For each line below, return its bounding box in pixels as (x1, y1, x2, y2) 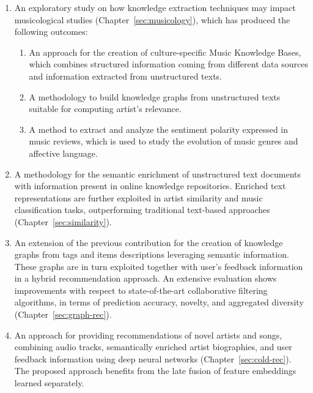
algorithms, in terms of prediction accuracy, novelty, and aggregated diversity (14, 296, 304, 309)
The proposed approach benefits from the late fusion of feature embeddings (14, 364, 296, 377)
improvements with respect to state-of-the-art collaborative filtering (14, 283, 268, 296)
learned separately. (14, 376, 84, 389)
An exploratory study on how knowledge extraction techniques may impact (14, 1, 296, 13)
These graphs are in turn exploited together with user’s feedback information (14, 260, 303, 272)
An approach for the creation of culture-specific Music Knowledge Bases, (29, 45, 301, 58)
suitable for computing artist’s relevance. (29, 102, 182, 115)
